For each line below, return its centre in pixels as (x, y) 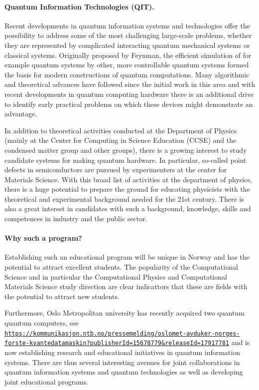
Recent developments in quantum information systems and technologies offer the (127, 25)
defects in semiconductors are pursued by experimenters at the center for (116, 170)
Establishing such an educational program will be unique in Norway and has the (127, 257)
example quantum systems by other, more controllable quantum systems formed (127, 65)
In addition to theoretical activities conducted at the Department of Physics (121, 130)
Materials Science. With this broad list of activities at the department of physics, (128, 179)
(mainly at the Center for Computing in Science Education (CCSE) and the (121, 140)
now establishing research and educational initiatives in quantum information (122, 352)
